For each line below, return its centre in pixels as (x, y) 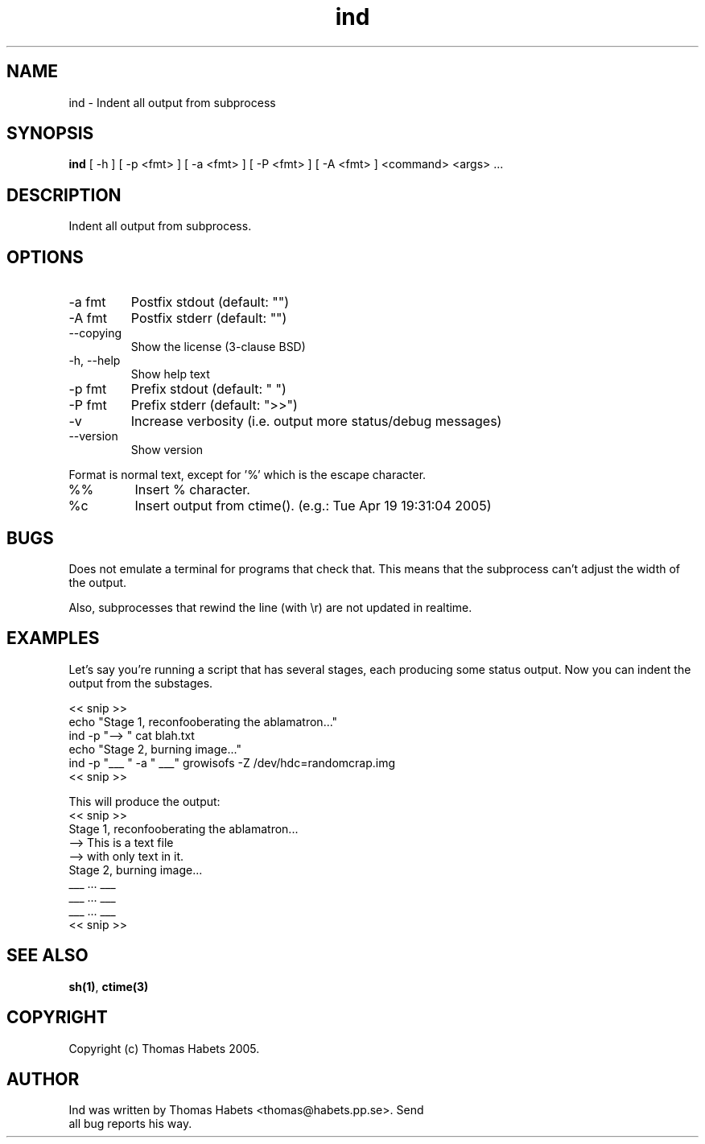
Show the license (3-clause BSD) (218, 347)
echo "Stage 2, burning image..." (155, 749)
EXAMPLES (53, 638)
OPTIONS (45, 257)
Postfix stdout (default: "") (210, 302)
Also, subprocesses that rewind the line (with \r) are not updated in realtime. (270, 607)
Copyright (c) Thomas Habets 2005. (164, 1048)
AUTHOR (43, 1079)
